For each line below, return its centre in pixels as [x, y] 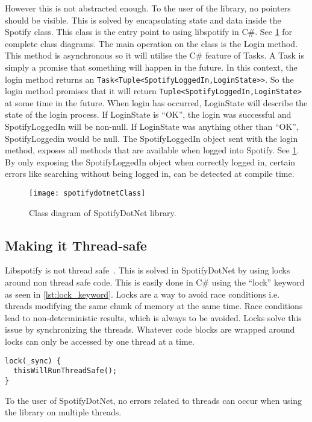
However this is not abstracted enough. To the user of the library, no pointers [148, 8]
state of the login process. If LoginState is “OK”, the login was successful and [148, 114]
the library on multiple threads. [63, 412]
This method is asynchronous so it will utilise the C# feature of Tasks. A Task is [155, 55]
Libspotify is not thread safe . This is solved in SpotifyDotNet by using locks [148, 270]
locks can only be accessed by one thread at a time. [100, 341]
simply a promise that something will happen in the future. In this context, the [151, 67]
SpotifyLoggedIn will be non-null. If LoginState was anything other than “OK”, [152, 126]
